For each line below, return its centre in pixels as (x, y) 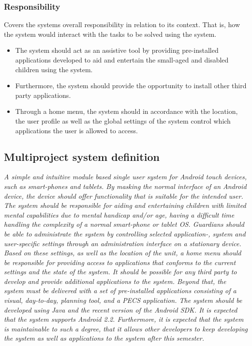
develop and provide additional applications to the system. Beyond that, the (115, 281)
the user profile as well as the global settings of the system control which (123, 120)
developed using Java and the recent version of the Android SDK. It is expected (121, 309)
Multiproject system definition (82, 156)
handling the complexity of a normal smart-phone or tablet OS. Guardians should (124, 224)
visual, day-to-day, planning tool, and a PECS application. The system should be (123, 300)
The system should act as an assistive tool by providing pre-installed (117, 50)
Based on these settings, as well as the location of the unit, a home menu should (123, 253)
